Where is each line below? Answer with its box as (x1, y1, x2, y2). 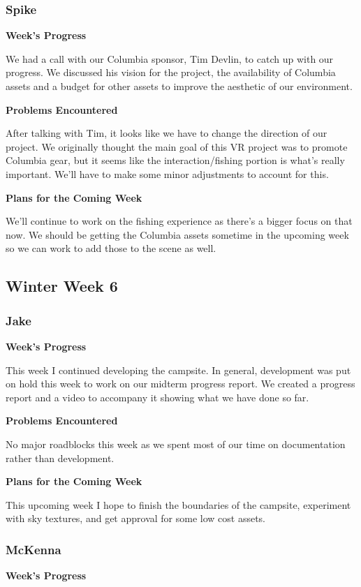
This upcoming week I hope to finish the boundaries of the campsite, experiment (6, 497, 351, 512)
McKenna (6, 540, 61, 558)
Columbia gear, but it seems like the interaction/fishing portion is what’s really (6, 153, 345, 168)
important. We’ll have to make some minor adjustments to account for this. (6, 166, 329, 181)
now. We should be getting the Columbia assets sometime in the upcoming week (6, 227, 349, 242)
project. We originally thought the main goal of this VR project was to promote (6, 139, 348, 154)
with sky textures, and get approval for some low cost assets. (6, 511, 265, 526)
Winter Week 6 (6, 275, 118, 297)
